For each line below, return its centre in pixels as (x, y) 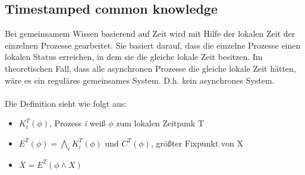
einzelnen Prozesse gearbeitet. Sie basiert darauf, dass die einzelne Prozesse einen (153, 45)
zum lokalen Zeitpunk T (160, 123)
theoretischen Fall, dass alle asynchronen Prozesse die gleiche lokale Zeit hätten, (150, 68)
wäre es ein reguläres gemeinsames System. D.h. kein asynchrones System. (140, 80)
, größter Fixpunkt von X (197, 143)
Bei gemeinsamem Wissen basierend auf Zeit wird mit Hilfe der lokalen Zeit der (150, 34)
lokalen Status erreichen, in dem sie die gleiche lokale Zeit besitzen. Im (134, 57)
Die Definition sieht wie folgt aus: (66, 103)
